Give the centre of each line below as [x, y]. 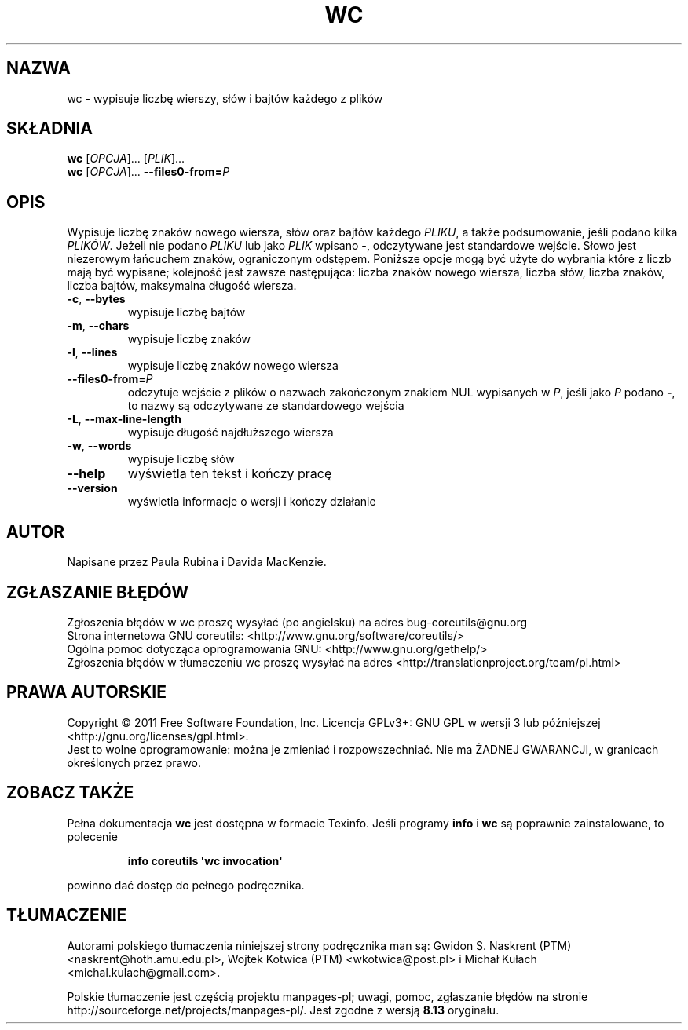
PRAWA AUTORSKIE [86, 692]
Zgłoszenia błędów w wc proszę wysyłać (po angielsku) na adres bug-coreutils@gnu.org [297, 622]
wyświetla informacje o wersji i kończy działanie [252, 502]
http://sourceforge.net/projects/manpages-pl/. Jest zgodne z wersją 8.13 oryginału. [283, 1010]
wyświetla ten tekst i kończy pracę [230, 474]
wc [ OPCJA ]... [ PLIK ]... [126, 159]
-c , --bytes [96, 299]
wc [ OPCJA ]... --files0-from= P [148, 172]
